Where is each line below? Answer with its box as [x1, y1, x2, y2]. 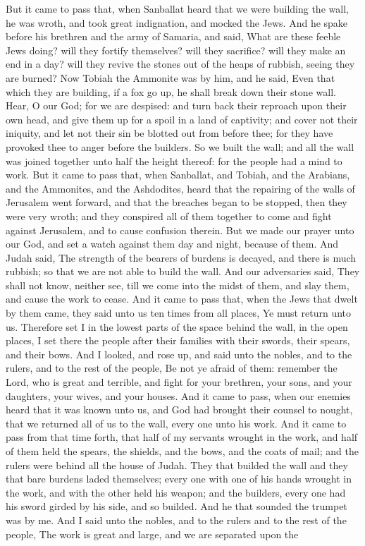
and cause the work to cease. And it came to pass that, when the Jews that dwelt [6, 291, 358, 306]
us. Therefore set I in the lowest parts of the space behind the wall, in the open [6, 319, 348, 334]
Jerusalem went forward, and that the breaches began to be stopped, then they [6, 195, 347, 210]
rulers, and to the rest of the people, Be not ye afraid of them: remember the [6, 360, 338, 375]
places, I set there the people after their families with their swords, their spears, [6, 333, 350, 348]
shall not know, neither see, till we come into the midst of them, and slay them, [6, 277, 349, 292]
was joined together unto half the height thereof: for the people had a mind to [6, 153, 342, 168]
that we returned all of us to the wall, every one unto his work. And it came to [6, 415, 347, 430]
